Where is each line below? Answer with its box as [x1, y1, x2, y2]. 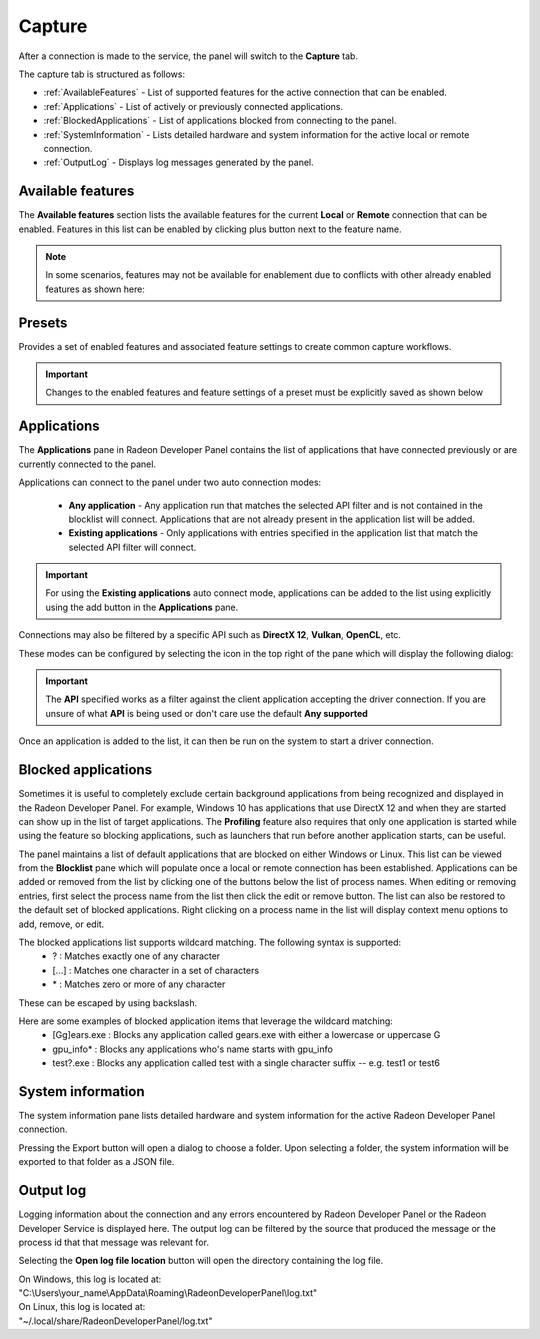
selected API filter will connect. [68, 541, 197, 553]
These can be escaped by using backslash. [18, 996, 198, 1009]
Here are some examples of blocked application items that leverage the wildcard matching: [18, 1015, 394, 1027]
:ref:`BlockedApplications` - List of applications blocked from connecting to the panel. [43, 115, 397, 127]
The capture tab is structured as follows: [18, 68, 185, 80]
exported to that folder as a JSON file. [18, 1156, 175, 1168]
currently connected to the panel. [18, 458, 157, 470]
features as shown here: [45, 283, 145, 295]
